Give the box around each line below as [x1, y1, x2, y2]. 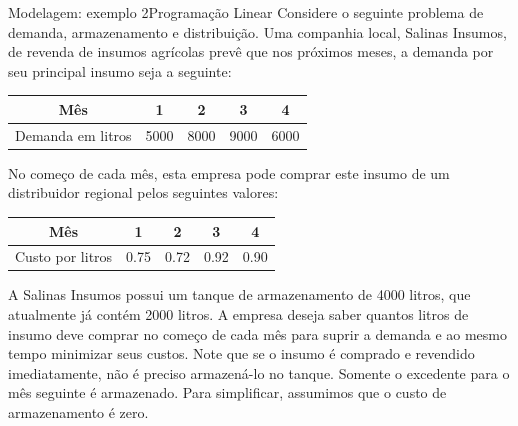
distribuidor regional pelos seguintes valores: [8, 182, 279, 203]
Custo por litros [15, 246, 113, 267]
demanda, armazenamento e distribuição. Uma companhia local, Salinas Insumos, [8, 21, 507, 42]
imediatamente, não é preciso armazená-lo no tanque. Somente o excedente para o [8, 362, 510, 383]
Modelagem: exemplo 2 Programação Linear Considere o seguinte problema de [8, 2, 484, 22]
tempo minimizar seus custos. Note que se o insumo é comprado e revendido [8, 343, 475, 364]
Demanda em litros [15, 124, 132, 145]
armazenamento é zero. [8, 402, 149, 422]
